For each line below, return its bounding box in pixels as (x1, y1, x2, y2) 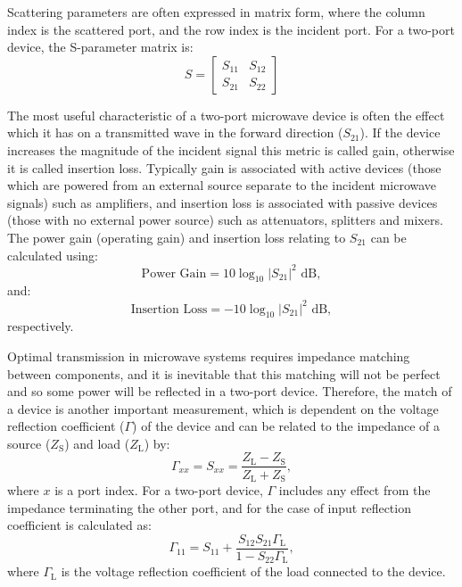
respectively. (7, 317, 74, 335)
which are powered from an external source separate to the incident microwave (7, 176, 437, 194)
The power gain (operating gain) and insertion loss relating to (7, 227, 346, 246)
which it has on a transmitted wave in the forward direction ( (7, 123, 343, 142)
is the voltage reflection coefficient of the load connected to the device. (61, 562, 446, 581)
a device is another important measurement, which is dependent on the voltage (7, 399, 439, 418)
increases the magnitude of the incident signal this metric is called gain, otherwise (7, 140, 455, 159)
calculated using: (7, 245, 98, 264)
